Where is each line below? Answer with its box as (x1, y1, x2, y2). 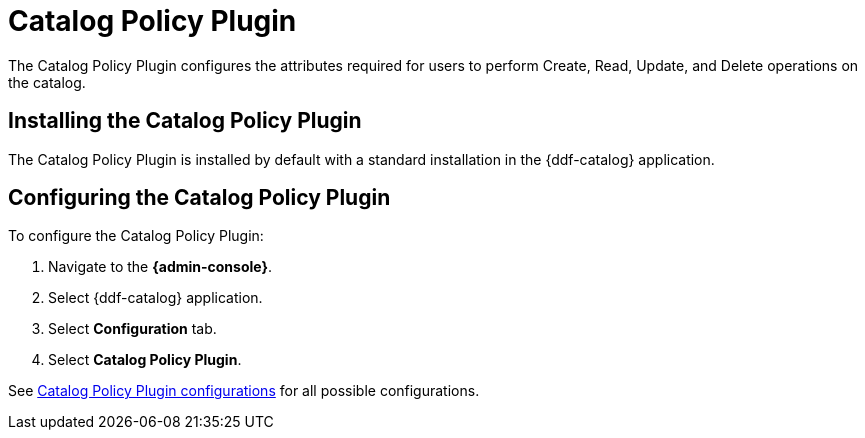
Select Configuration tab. (48, 320, 217, 338)
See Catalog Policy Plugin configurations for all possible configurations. (8, 382, 480, 400)
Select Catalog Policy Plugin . (48, 351, 242, 369)
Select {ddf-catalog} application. (48, 289, 263, 307)
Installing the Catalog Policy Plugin (8, 108, 362, 134)
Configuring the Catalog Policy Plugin (8, 185, 391, 211)
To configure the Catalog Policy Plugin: (8, 227, 264, 245)
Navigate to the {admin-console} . (48, 258, 273, 276)
